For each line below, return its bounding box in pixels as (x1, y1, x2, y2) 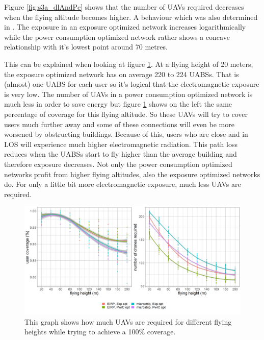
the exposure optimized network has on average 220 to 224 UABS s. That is (4, 68, 239, 79)
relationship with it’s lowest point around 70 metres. (4, 41, 168, 52)
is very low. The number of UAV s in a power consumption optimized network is (4, 88, 253, 99)
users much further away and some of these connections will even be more (4, 118, 234, 129)
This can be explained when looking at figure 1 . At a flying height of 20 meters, (4, 58, 253, 69)
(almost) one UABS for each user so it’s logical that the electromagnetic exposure (4, 79, 259, 89)
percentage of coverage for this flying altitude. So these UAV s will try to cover (4, 108, 248, 119)
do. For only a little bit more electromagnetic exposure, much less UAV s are (4, 179, 241, 189)
